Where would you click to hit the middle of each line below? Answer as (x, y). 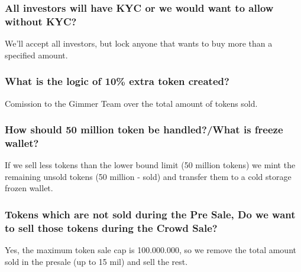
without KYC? (41, 21)
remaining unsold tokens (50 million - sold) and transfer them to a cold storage (148, 176)
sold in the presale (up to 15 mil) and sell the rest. (96, 261)
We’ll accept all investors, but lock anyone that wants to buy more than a (139, 43)
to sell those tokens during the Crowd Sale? (111, 227)
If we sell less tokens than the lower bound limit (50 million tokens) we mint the (150, 165)
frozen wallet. (29, 188)
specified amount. (36, 55)
